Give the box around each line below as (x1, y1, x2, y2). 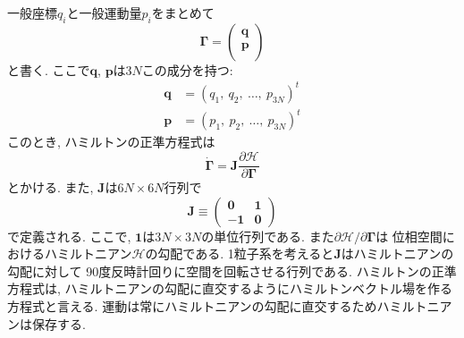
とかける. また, (7, 178, 94, 197)
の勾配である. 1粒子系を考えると (145, 244, 334, 263)
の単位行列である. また (201, 226, 334, 245)
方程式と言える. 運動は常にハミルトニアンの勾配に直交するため (7, 297, 377, 316)
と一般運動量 (66, 4, 142, 21)
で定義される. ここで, (7, 226, 131, 245)
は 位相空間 (375, 226, 443, 245)
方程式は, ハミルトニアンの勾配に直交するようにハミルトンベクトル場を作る (7, 279, 452, 298)
